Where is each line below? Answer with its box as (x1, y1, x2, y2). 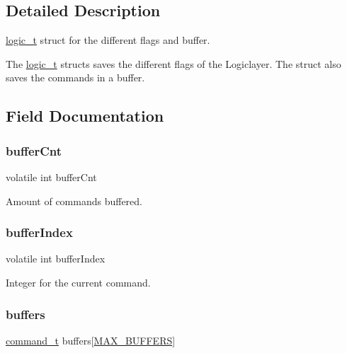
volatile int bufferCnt (6, 169, 97, 184)
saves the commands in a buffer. (6, 70, 145, 85)
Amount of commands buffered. (6, 193, 143, 208)
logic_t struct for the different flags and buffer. (6, 33, 210, 47)
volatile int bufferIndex (6, 251, 106, 266)
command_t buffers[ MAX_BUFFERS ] (6, 332, 176, 347)
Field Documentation (6, 105, 164, 127)
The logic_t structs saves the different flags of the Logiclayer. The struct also (6, 56, 341, 71)
